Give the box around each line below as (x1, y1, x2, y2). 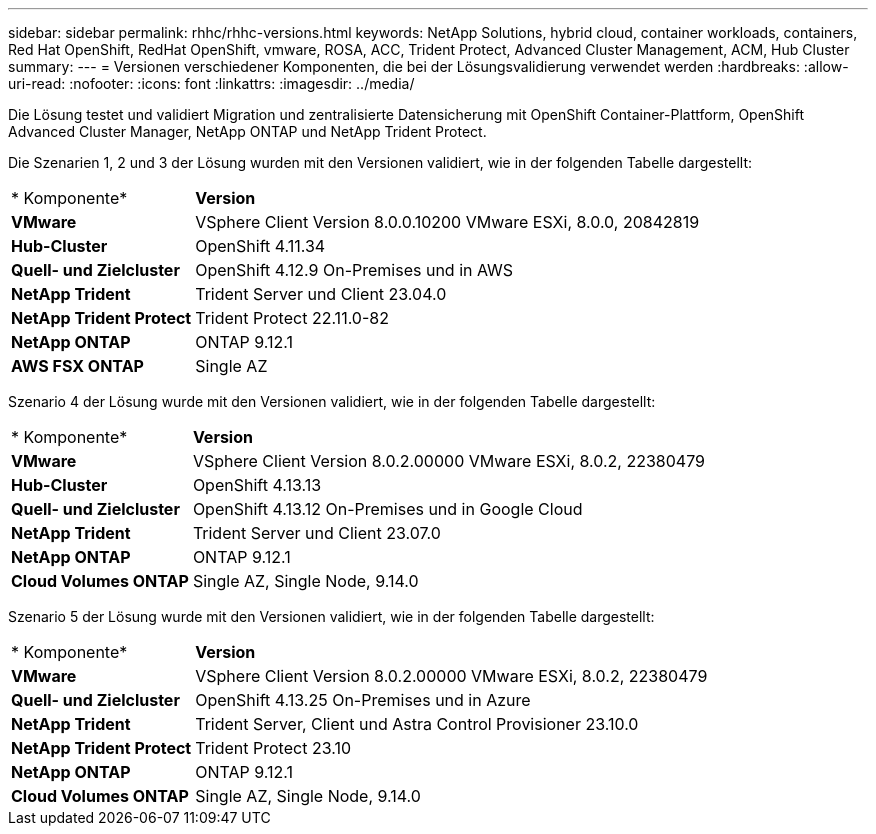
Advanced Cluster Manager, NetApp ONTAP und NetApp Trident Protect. (8, 123, 487, 140)
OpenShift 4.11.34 (195, 236, 326, 256)
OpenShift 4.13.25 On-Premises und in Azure (195, 690, 531, 710)
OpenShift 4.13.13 (192, 475, 322, 495)
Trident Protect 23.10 (195, 738, 351, 758)
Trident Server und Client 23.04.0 (195, 284, 447, 304)
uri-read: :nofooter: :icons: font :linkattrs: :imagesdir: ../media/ (8, 75, 415, 92)
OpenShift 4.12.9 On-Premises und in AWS (195, 260, 514, 280)
